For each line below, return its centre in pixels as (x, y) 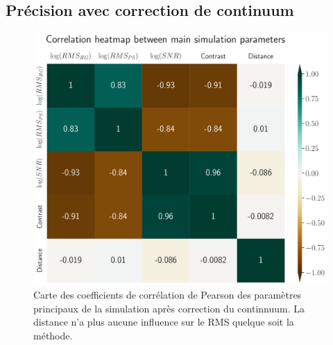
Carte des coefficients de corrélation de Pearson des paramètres (168, 295)
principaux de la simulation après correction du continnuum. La (169, 308)
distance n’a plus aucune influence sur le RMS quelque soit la (164, 322)
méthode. (53, 335)
